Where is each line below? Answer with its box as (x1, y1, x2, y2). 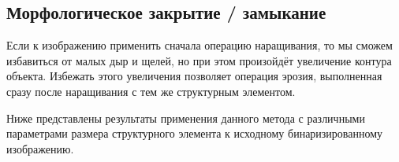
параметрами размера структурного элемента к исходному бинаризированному (6, 125, 383, 142)
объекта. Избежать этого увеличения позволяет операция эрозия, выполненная (6, 68, 382, 84)
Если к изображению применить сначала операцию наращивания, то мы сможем (6, 37, 393, 53)
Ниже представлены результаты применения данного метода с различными (6, 109, 365, 126)
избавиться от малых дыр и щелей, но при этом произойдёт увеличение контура (6, 52, 392, 68)
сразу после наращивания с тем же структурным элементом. (6, 83, 296, 99)
